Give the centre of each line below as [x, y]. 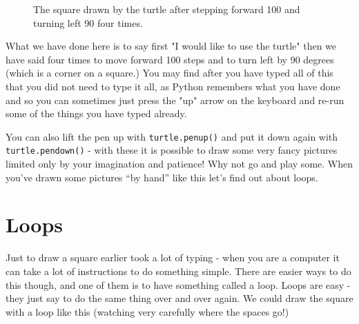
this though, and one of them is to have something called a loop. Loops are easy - [178, 284]
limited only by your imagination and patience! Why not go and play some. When [179, 164]
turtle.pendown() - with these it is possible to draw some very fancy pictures [172, 150]
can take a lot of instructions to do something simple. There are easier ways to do [178, 271]
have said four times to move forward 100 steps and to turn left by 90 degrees [170, 59]
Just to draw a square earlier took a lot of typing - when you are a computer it [173, 257]
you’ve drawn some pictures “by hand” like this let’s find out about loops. [162, 177]
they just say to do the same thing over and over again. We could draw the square [179, 298]
